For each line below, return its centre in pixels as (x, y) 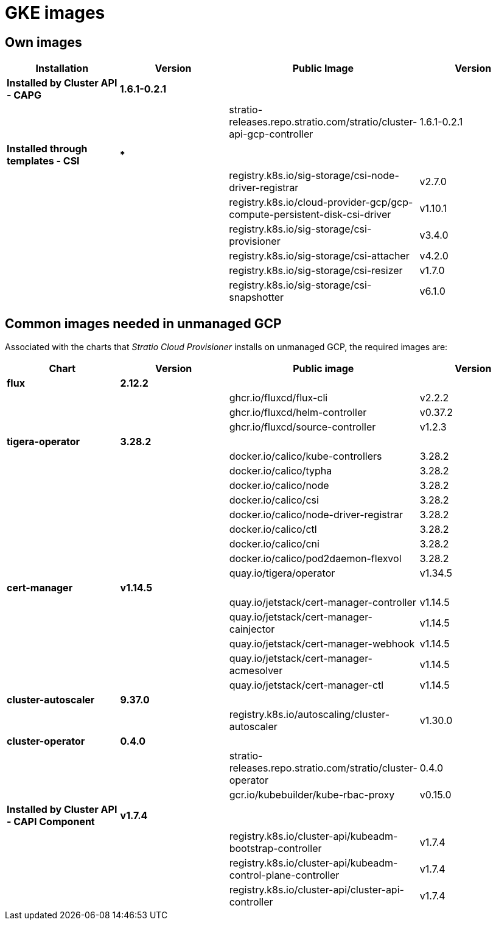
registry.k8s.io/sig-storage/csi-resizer (316, 271)
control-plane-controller (284, 875)
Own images (44, 42)
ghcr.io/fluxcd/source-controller (302, 427)
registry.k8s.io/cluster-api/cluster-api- (316, 890)
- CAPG (24, 95)
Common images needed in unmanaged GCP (143, 323)
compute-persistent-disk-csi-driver (310, 215)
